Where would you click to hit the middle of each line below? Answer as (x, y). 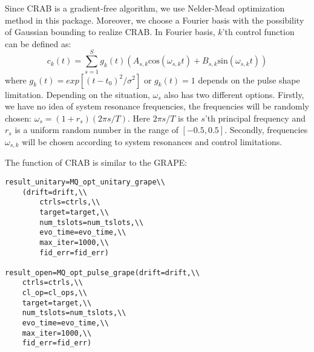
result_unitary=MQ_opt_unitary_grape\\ (85, 182)
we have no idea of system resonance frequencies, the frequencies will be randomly (157, 106)
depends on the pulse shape (249, 80)
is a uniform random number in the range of (96, 130)
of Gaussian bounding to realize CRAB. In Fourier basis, (110, 32)
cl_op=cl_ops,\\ (55, 293)
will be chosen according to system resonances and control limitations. (152, 141)
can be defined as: (38, 43)
